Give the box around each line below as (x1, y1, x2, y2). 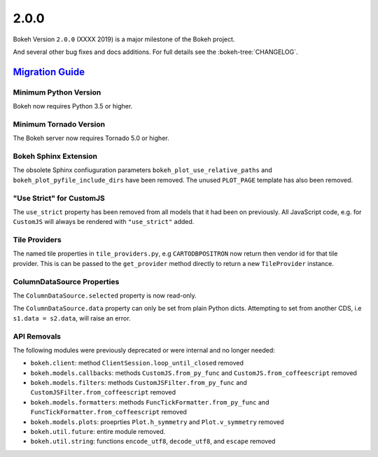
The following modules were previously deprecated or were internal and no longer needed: (13, 346, 276, 354)
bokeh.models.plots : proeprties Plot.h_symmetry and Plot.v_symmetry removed (30, 417, 284, 426)
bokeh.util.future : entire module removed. (30, 428, 166, 436)
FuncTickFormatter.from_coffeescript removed (30, 408, 187, 416)
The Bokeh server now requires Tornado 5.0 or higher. (13, 134, 169, 143)
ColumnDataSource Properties (13, 276, 120, 286)
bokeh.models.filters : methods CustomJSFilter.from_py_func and (30, 379, 248, 387)
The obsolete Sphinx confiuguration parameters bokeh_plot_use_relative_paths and (13, 166, 272, 174)
